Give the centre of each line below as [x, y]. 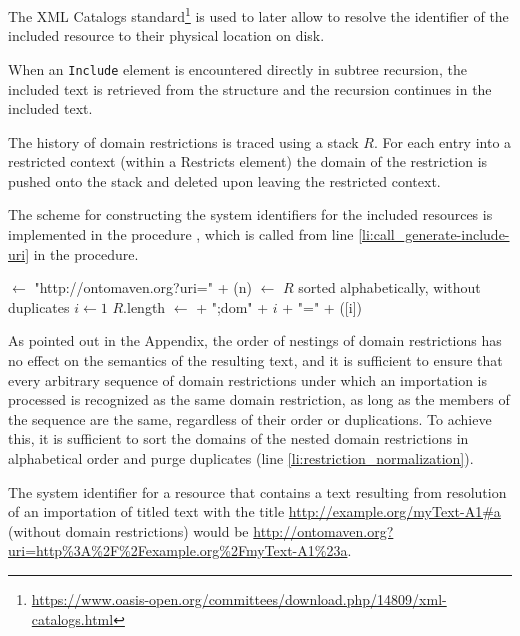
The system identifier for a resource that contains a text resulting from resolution [257, 491]
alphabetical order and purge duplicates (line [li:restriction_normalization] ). [241, 458]
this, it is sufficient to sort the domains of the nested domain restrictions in [238, 438]
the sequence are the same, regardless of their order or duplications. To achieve [250, 418]
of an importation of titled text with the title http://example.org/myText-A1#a [254, 511]
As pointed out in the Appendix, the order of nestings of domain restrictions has [255, 340]
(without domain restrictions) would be [128, 530]
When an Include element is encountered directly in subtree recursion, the [237, 68]
